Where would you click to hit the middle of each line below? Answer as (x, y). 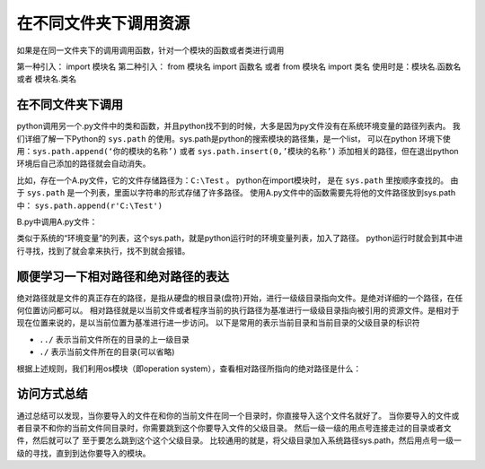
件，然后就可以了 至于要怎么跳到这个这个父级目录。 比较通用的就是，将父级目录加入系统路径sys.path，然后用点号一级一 (239, 440)
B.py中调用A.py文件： (57, 221)
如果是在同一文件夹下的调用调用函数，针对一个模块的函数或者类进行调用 (150, 50)
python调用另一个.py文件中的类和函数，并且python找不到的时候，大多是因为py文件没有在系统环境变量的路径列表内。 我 (239, 126)
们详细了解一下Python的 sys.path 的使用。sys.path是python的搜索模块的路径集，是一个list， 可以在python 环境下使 (234, 138)
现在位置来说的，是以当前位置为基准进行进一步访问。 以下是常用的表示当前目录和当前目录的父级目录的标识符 (218, 323)
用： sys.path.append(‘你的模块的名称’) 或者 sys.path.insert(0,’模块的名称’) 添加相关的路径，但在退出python (238, 152)
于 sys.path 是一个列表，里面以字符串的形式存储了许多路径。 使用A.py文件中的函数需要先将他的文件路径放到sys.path (236, 193)
